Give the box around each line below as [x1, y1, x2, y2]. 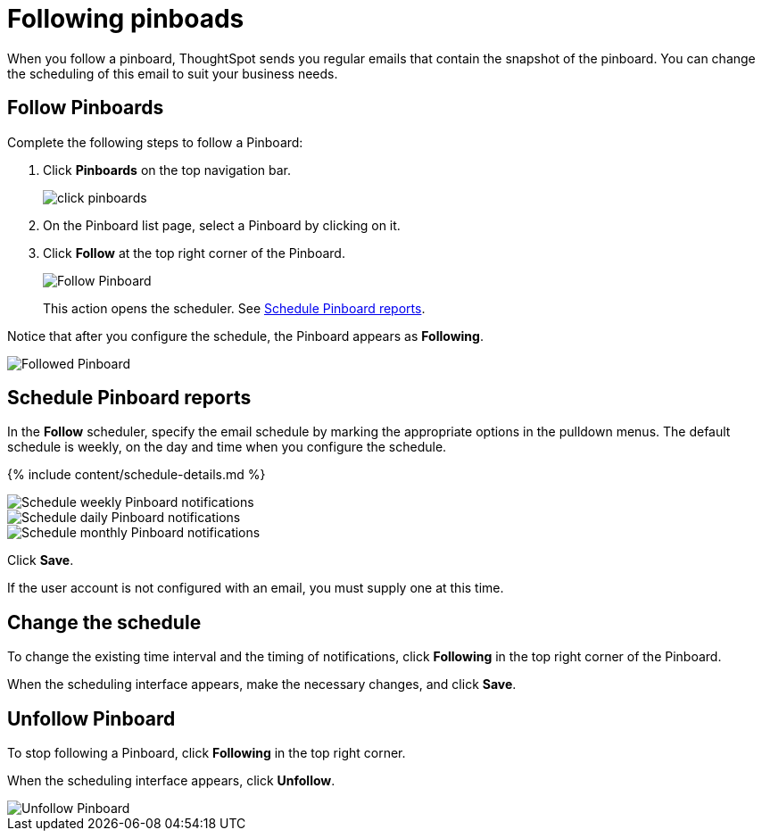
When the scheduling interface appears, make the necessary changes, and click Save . [7, 676, 517, 693]
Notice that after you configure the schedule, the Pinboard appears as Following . [7, 328, 484, 344]
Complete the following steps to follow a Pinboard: [7, 134, 303, 150]
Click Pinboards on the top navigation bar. [43, 162, 291, 178]
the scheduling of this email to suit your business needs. [7, 65, 338, 81]
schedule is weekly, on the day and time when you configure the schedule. [7, 439, 447, 455]
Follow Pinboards [7, 96, 164, 120]
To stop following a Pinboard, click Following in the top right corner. [7, 745, 406, 761]
